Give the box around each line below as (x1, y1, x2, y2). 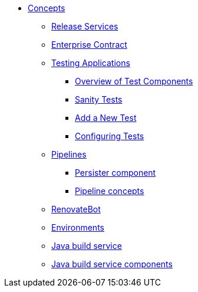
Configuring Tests (75, 131, 144, 141)
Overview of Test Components (75, 76, 193, 86)
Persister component (75, 168, 156, 178)
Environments (51, 222, 104, 232)
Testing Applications (51, 58, 130, 68)
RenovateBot (51, 204, 101, 214)
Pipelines (51, 149, 87, 159)
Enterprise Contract (51, 40, 127, 50)
